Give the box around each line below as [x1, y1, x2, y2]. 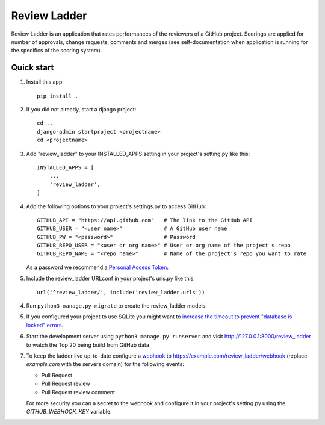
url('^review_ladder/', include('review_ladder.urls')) [37, 289, 205, 296]
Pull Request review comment [41, 388, 116, 396]
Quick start [11, 63, 54, 73]
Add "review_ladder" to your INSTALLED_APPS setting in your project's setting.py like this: [26, 150, 250, 157]
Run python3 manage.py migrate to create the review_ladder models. [26, 302, 208, 309]
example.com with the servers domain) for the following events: [26, 361, 185, 368]
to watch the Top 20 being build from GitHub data [26, 341, 150, 349]
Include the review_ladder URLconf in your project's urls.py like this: [26, 275, 195, 282]
